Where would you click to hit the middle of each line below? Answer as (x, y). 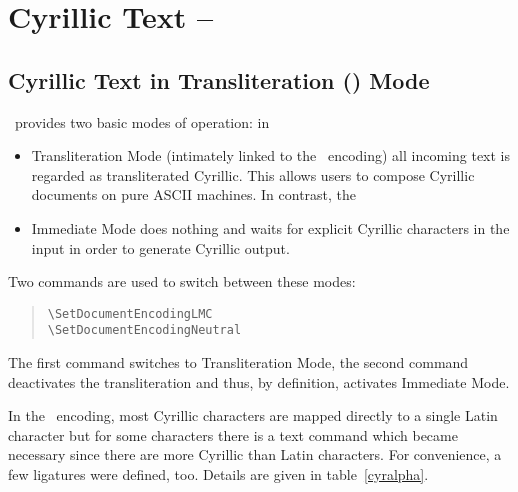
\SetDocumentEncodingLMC (130, 313)
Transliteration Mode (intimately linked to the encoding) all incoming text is (271, 155)
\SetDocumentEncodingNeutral (144, 330)
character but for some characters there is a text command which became (233, 434)
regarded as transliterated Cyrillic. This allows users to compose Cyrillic (253, 174)
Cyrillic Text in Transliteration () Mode (219, 79)
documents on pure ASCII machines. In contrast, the (194, 194)
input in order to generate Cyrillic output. (160, 247)
